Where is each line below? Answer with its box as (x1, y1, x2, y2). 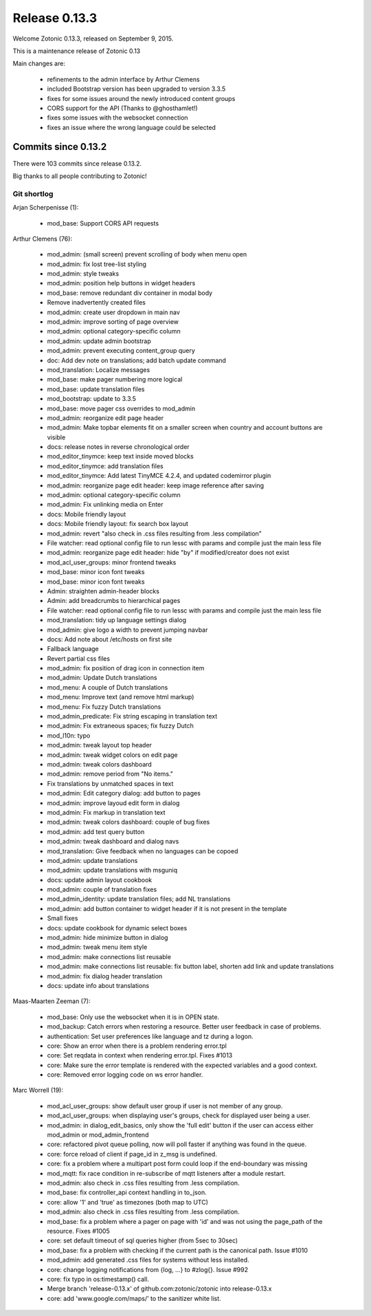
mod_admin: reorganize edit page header (47, 413, 164, 422)
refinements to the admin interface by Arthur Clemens (47, 75, 200, 83)
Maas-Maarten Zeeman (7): (12, 997, 91, 1005)
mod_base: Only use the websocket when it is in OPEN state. (47, 1013, 220, 1021)
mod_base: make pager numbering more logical (47, 375, 183, 384)
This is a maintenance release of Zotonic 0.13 (12, 47, 141, 55)
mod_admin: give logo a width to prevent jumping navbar (47, 626, 208, 634)
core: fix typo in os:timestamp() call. (47, 1275, 149, 1283)
